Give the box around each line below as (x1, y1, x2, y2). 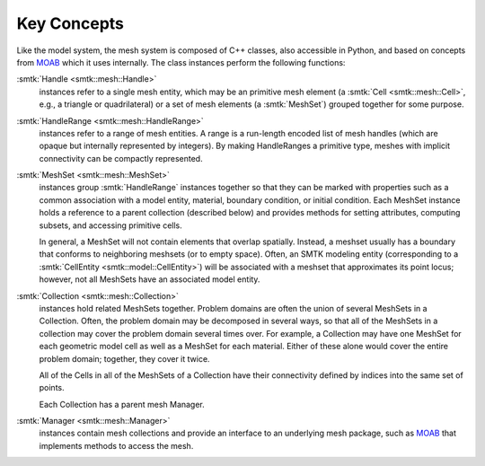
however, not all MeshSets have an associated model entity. (39, 274, 260, 285)
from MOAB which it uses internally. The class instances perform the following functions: (16, 57, 346, 67)
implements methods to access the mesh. (39, 440, 194, 451)
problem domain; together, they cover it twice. (39, 353, 210, 364)
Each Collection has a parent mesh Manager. (39, 399, 206, 409)
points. (39, 382, 65, 393)
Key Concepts (16, 13, 125, 33)
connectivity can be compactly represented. (39, 153, 203, 163)
